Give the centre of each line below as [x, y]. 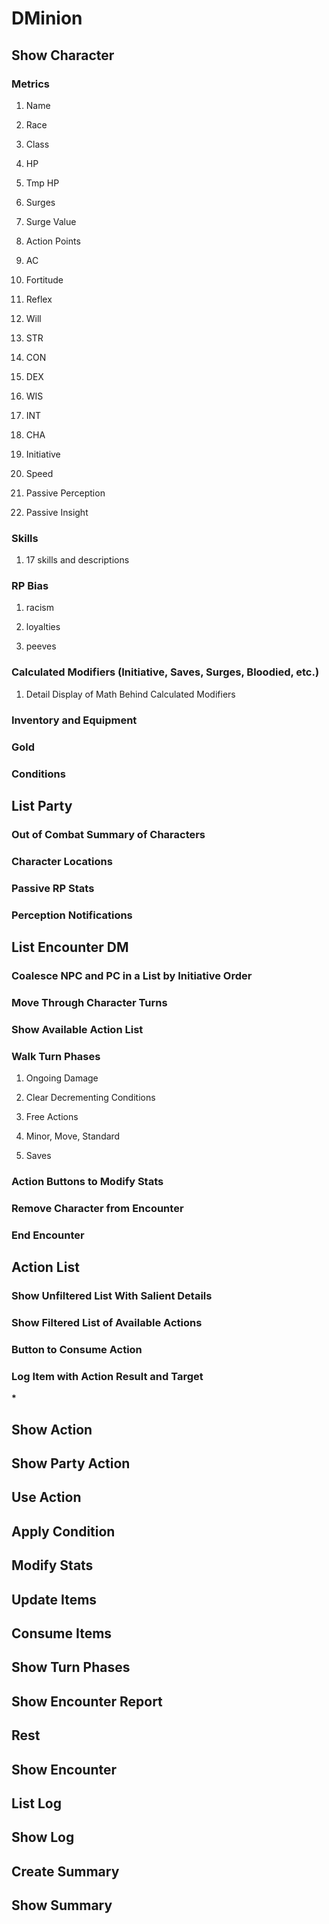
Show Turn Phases [71, 1667]
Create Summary [65, 1871]
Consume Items [62, 1633]
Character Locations [62, 861]
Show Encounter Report [87, 1701]
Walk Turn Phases [56, 1056]
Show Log [43, 1837]
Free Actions [52, 1117]
